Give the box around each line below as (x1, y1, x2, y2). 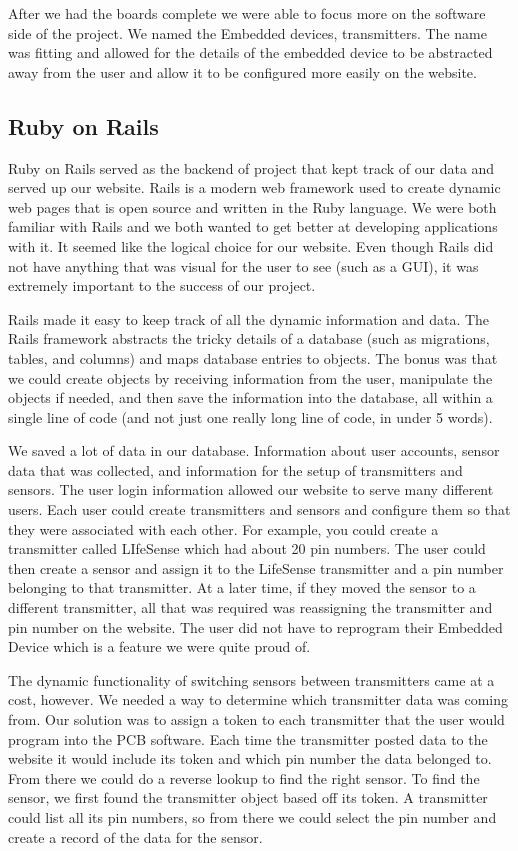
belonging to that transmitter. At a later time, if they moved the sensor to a (8, 577, 476, 598)
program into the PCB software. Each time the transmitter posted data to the (8, 728, 488, 749)
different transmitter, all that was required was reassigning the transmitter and (8, 597, 493, 618)
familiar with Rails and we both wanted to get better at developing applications (8, 216, 498, 237)
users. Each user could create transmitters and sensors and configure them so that (8, 499, 511, 520)
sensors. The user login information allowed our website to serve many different (8, 479, 494, 500)
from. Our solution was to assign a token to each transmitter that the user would (8, 709, 505, 730)
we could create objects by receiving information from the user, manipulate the (8, 367, 493, 388)
